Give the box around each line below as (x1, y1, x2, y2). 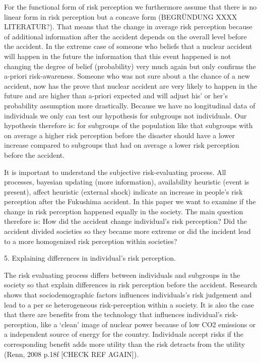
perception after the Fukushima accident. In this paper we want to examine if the (4, 196, 256, 207)
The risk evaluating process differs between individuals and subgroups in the (4, 269, 240, 280)
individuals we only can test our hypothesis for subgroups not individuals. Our (4, 110, 247, 120)
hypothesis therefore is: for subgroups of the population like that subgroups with (4, 120, 253, 131)
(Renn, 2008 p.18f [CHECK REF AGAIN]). (4, 348, 139, 359)
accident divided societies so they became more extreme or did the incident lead (4, 226, 251, 236)
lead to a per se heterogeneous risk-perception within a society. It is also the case (4, 299, 254, 310)
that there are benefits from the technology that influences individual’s (4, 309, 223, 320)
